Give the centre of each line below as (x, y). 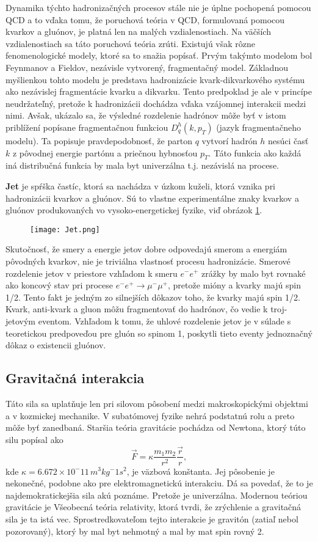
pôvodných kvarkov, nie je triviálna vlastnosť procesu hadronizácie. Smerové (148, 261)
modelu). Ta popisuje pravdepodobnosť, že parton (99, 140)
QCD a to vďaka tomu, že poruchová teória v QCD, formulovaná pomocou (145, 19)
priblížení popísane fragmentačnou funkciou (87, 127)
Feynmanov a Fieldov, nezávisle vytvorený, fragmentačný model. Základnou (147, 67)
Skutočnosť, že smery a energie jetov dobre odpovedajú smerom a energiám (146, 249)
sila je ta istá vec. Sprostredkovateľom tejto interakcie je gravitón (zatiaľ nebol (152, 518)
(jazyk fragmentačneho (259, 127)
